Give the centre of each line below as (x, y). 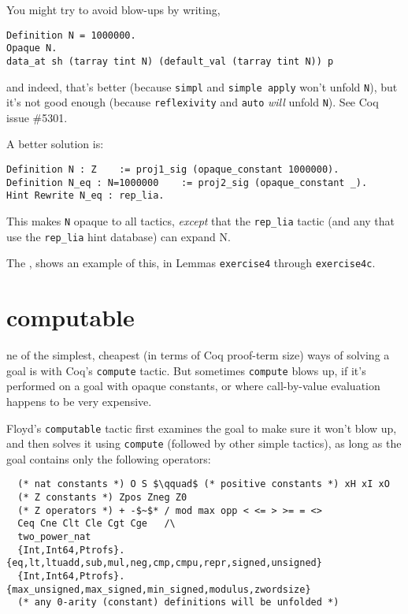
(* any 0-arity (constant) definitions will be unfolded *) (178, 603)
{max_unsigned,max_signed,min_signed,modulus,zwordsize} (159, 589)
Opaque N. (32, 48)
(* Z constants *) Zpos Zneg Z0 (102, 498)
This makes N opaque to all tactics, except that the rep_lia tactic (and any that (201, 221)
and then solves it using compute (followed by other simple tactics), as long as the (204, 443)
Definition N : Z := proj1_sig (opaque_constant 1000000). (173, 170)
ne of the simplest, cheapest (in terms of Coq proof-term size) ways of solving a (198, 355)
